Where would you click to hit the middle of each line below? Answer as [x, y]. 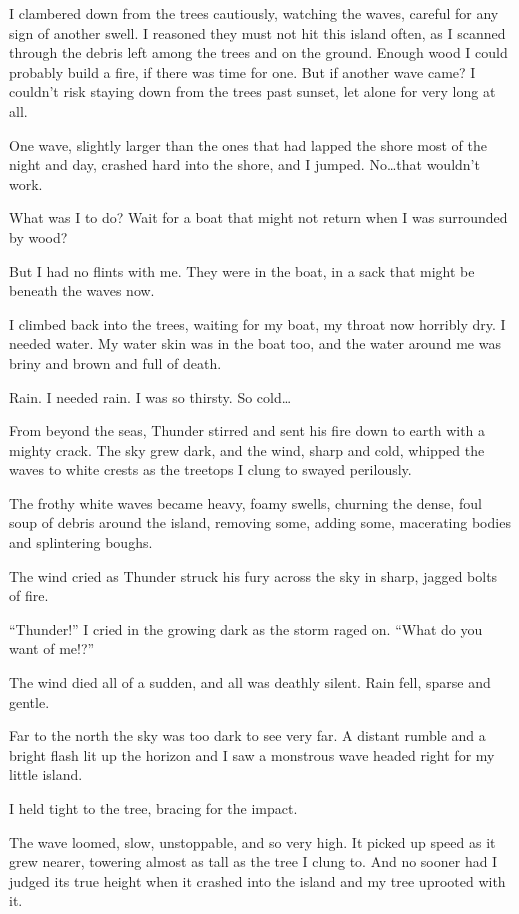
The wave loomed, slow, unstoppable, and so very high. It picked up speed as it [252, 841]
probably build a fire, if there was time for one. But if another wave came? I [242, 71]
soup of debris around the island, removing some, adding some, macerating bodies [260, 522]
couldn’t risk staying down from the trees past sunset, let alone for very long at [252, 91]
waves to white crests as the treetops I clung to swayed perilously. [210, 469]
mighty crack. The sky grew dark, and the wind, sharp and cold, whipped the [247, 449]
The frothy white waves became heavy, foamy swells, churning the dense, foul [245, 502]
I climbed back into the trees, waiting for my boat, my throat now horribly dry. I [257, 323]
